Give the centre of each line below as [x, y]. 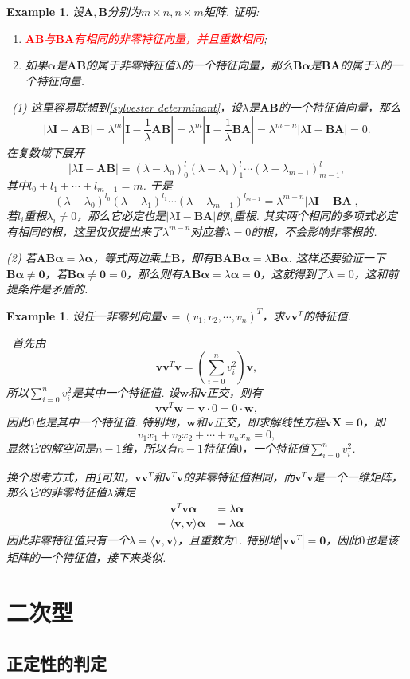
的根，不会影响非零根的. [314, 231]
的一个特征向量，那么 [237, 65]
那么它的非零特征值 [57, 492]
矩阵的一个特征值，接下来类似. [86, 557]
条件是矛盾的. [53, 289]
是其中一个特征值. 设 [126, 392]
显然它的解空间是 [51, 448]
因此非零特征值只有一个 [68, 540]
